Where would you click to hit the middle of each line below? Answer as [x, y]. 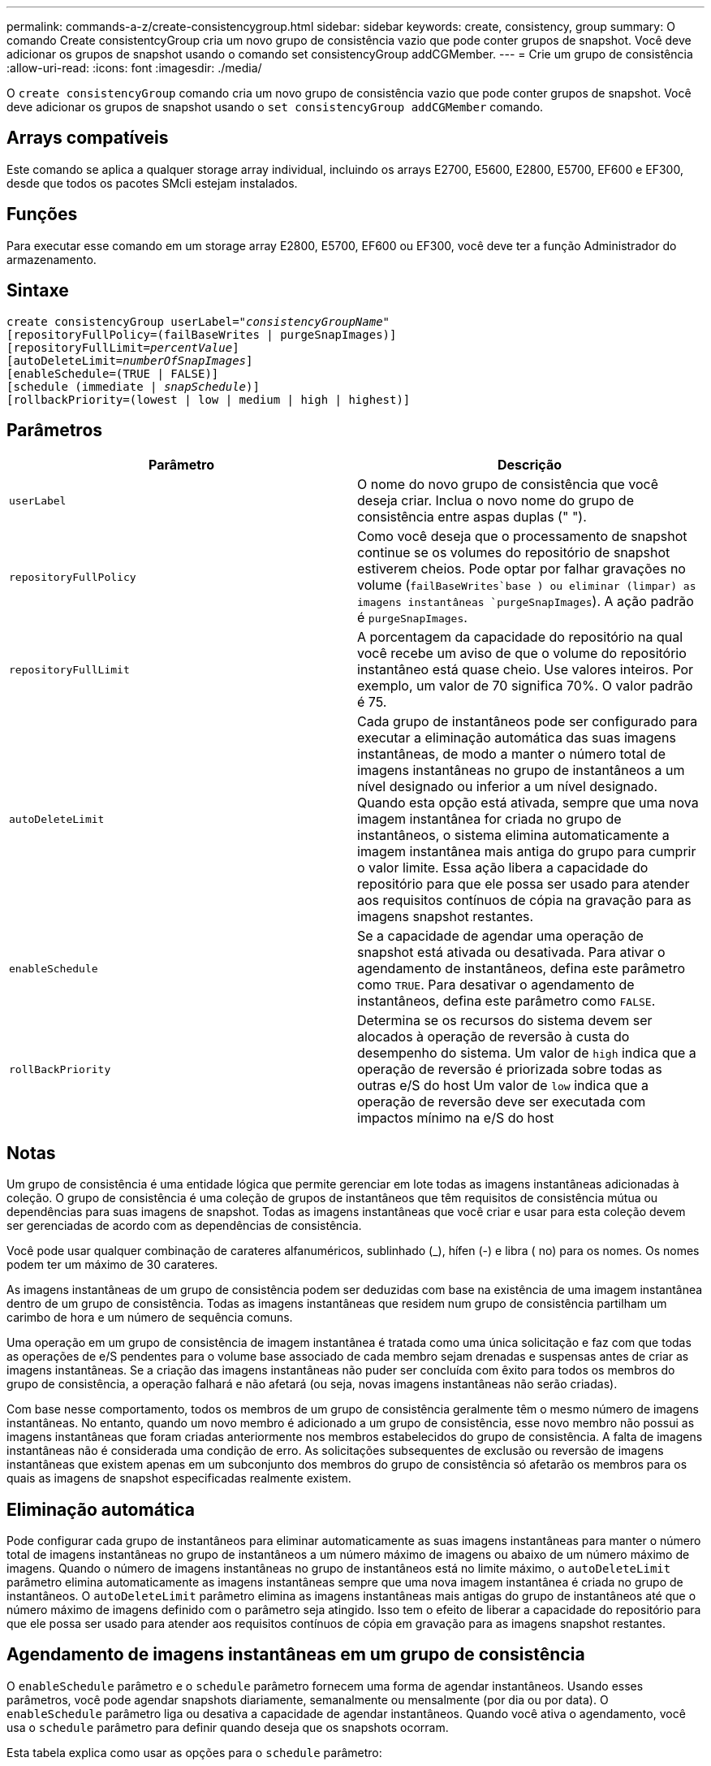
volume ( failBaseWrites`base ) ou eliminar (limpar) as [527, 585]
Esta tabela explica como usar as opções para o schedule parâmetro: [194, 1752]
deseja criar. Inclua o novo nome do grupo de [496, 501]
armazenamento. [52, 259]
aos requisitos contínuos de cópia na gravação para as [524, 900]
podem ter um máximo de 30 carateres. [112, 1265]
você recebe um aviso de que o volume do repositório [522, 654]
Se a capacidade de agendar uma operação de [500, 936]
